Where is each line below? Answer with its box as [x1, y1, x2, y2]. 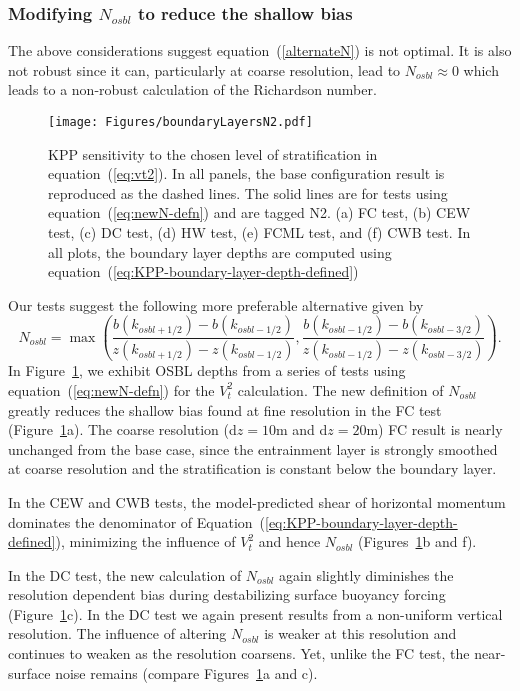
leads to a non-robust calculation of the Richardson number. [8, 79, 377, 100]
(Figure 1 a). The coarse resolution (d [8, 419, 237, 440]
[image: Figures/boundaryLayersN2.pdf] [48, 115, 313, 129]
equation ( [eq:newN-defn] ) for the [8, 379, 215, 400]
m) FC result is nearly [366, 419, 503, 440]
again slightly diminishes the [279, 564, 454, 585]
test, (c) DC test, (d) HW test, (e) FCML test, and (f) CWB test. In [48, 222, 471, 243]
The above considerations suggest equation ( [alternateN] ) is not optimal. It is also [8, 40, 512, 61]
